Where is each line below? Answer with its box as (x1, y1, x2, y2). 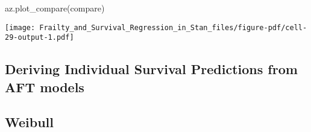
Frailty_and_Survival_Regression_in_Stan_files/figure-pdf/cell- (39, 23, 307, 32)
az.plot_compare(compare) (5, 2, 105, 14)
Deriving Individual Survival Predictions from (5, 60, 298, 78)
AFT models (5, 77, 84, 96)
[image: (5, 23, 36, 32)
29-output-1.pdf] (5, 33, 74, 42)
